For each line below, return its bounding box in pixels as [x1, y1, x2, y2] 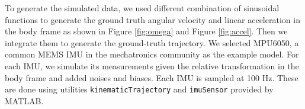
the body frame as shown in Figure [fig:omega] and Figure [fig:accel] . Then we [5, 25, 288, 37]
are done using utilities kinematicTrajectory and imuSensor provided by [5, 83, 274, 95]
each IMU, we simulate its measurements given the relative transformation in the [5, 59, 299, 72]
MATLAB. [5, 94, 44, 107]
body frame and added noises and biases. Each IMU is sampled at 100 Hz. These [5, 71, 298, 84]
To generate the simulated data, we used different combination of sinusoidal [5, 2, 280, 14]
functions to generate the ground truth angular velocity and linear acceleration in [5, 13, 300, 25]
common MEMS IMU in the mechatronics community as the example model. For [5, 48, 299, 60]
